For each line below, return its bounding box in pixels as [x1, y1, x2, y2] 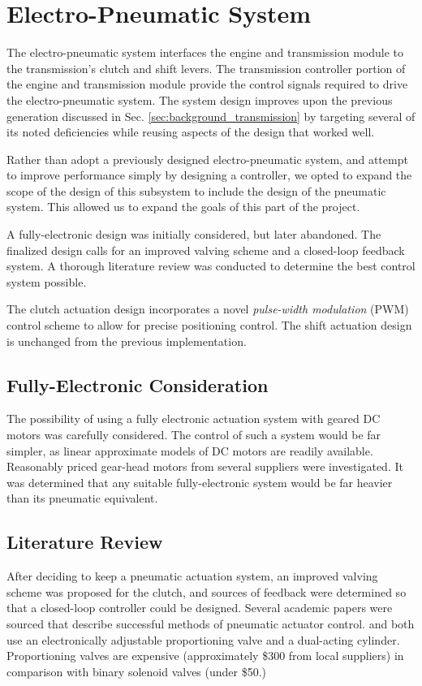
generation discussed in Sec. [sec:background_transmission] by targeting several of [6, 107, 416, 124]
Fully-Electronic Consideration [6, 372, 269, 397]
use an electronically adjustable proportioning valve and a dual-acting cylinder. [6, 631, 400, 648]
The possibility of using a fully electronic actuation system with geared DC [6, 410, 381, 427]
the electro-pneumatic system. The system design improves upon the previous [6, 91, 393, 108]
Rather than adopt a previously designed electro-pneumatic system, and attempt [6, 150, 408, 167]
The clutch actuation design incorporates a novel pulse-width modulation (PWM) [6, 300, 409, 317]
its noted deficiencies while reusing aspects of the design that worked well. [6, 123, 375, 140]
